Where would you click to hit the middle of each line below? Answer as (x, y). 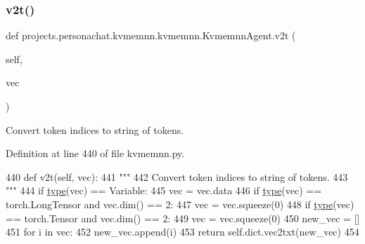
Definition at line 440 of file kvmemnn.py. (95, 153)
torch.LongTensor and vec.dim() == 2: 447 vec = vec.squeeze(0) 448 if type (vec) (180, 204)
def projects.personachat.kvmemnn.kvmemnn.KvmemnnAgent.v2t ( (151, 35)
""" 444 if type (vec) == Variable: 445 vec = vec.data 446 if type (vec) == (164, 190)
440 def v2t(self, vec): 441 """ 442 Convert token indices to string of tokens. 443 (177, 176)
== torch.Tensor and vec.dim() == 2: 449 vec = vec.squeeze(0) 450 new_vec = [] (183, 218)
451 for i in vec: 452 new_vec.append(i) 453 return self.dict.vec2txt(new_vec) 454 (182, 232)
